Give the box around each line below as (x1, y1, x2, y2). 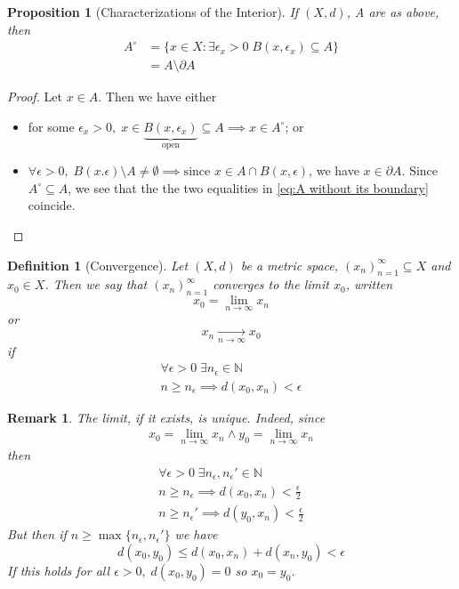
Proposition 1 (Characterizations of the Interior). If (7, 3, 299, 20)
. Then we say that (44, 275, 148, 294)
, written (345, 275, 393, 294)
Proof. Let (7, 87, 62, 106)
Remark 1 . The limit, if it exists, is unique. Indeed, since (7, 407, 326, 426)
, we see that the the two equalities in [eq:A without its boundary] (68, 178, 429, 197)
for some (28, 117, 75, 135)
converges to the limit (213, 275, 329, 294)
